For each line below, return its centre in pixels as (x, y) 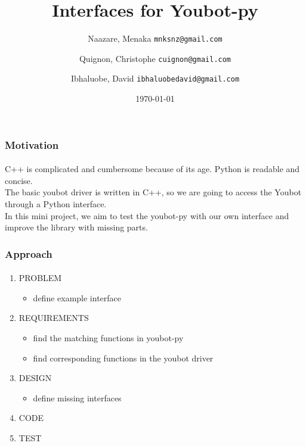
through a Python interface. (56, 203)
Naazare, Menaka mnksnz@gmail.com (155, 38)
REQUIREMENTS (54, 318)
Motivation (32, 144)
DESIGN (35, 378)
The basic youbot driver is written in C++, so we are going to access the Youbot (153, 192)
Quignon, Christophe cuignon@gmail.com (155, 58)
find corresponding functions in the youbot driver (123, 358)
